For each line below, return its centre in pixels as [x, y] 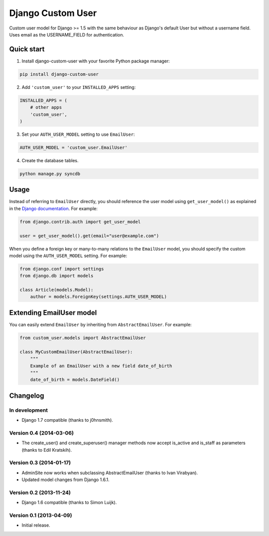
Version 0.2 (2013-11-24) [40, 493]
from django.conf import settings [62, 269]
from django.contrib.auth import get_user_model [80, 222]
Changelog [27, 396]
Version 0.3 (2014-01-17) [40, 463]
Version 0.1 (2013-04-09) [41, 516]
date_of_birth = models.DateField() [75, 380]
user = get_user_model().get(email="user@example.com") [89, 236]
